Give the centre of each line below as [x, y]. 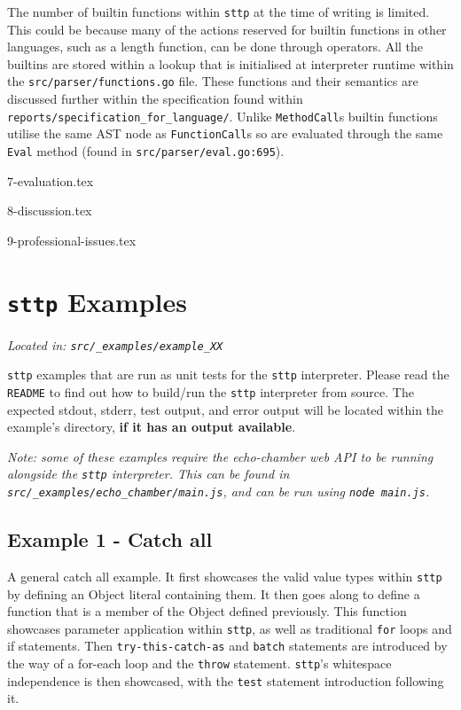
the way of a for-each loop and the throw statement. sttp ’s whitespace [199, 663]
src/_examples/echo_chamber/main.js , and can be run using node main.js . [219, 492]
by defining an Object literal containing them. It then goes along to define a [214, 593]
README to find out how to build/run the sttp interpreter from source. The [211, 392]
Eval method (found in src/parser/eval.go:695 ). [146, 151]
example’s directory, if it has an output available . [152, 427]
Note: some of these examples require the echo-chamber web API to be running [220, 456]
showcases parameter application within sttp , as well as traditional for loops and [230, 628]
